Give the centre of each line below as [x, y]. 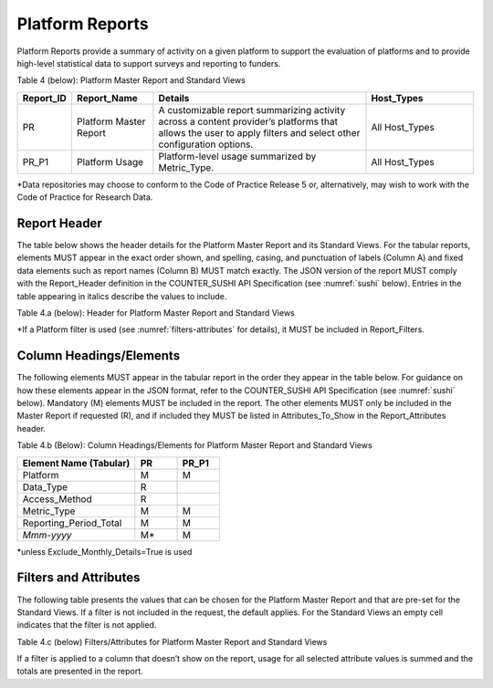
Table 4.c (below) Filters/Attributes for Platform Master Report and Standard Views [172, 641]
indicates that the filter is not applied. [87, 625]
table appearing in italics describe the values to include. [122, 296]
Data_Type [45, 486]
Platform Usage [110, 162]
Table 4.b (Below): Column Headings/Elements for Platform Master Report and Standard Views [195, 445]
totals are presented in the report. [80, 672]
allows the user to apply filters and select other [259, 132]
